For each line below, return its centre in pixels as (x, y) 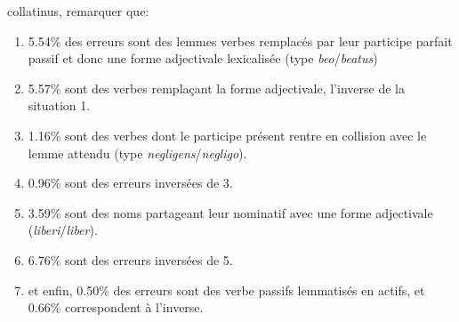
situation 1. (59, 105)
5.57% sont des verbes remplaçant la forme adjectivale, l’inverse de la (216, 88)
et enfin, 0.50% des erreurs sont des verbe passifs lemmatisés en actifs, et (226, 290)
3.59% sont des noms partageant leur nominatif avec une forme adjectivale (230, 212)
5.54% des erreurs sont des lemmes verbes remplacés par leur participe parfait (240, 40)
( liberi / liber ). (63, 230)
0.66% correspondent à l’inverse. (116, 307)
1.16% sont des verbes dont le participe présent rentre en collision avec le (227, 135)
